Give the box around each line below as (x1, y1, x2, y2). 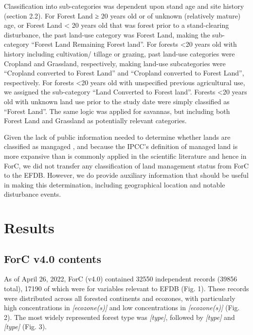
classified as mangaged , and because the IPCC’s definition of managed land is (4, 141, 238, 151)
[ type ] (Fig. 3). (4, 321, 47, 332)
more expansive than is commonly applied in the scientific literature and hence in (4, 150, 247, 161)
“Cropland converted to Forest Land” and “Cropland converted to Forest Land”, (4, 68, 244, 78)
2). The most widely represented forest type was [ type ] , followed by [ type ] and (4, 312, 235, 322)
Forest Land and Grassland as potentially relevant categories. (4, 115, 187, 126)
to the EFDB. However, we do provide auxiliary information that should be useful (4, 170, 249, 180)
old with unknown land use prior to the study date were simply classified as (4, 96, 230, 106)
